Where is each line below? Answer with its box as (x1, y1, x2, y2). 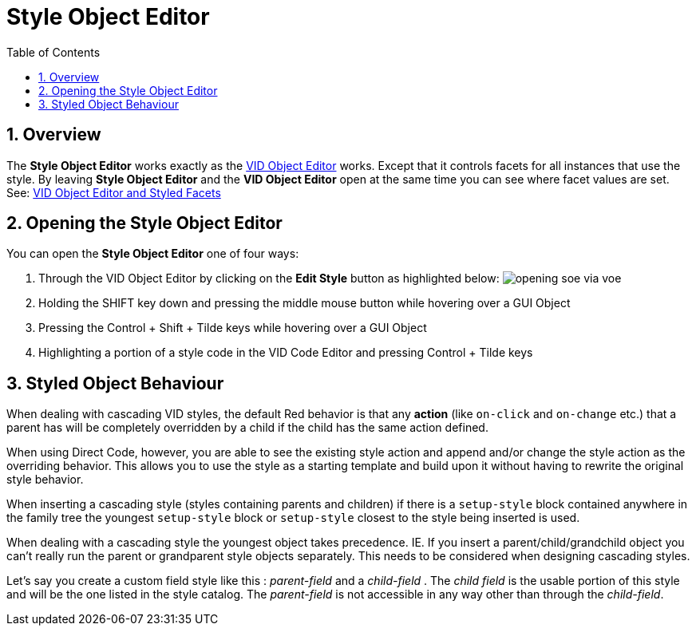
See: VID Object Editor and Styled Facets (6, 185, 221, 199)
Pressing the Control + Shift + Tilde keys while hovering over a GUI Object (38, 321, 427, 335)
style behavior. (6, 472, 84, 487)
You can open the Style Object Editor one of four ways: (6, 247, 299, 261)
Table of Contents (6, 45, 101, 59)
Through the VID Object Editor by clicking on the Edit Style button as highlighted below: (38, 271, 500, 286)
